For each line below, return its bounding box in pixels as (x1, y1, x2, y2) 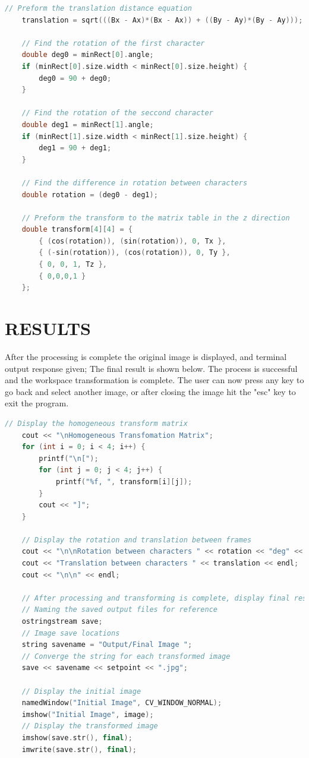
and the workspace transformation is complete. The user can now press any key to (5, 374, 304, 386)
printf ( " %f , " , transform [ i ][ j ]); (55, 477, 193, 486)
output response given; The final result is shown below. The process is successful (5, 362, 298, 374)
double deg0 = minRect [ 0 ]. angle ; (21, 50, 154, 59)
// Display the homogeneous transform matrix (5, 419, 188, 428)
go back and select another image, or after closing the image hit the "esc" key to (5, 385, 296, 397)
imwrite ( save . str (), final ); (21, 745, 137, 754)
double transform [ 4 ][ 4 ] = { (21, 225, 133, 234)
